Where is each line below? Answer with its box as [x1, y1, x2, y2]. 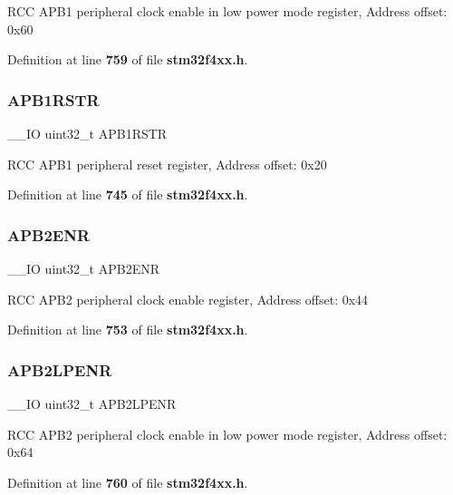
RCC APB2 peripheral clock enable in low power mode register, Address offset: [7, 424, 448, 443]
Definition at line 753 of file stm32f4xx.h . [7, 320, 248, 339]
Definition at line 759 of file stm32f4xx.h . [7, 50, 248, 69]
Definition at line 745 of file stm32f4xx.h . [7, 185, 248, 204]
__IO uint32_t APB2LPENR [7, 394, 177, 412]
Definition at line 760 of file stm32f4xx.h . [7, 472, 248, 491]
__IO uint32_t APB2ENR [7, 259, 160, 277]
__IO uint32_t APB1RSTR [7, 124, 168, 142]
